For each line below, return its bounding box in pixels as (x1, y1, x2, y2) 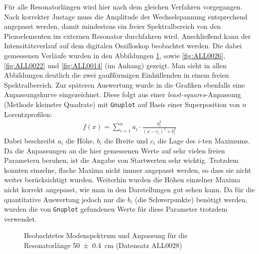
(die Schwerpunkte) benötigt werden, (134, 194, 248, 204)
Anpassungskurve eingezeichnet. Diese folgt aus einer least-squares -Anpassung (4, 89, 241, 100)
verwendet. (4, 213, 37, 224)
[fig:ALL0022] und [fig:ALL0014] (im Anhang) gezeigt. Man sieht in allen (4, 60, 227, 70)
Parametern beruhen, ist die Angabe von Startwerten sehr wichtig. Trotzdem (4, 155, 239, 165)
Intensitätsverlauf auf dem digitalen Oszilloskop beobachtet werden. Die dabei (4, 40, 242, 51)
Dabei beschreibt (4, 135, 55, 145)
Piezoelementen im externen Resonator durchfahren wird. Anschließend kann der (4, 30, 251, 41)
